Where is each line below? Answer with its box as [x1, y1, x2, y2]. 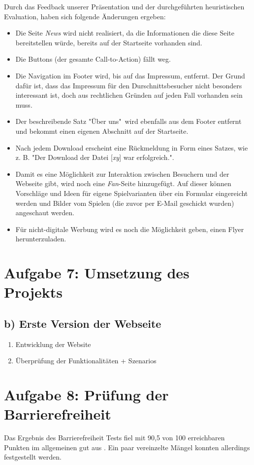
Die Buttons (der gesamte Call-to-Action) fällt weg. [15, 54, 171, 64]
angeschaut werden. [15, 207, 74, 218]
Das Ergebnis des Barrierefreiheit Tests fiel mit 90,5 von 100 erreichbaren [4, 432, 225, 443]
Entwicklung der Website [15, 339, 91, 349]
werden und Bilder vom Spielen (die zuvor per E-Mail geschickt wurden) [15, 197, 234, 208]
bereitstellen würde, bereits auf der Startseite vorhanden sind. [15, 37, 202, 47]
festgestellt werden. [4, 452, 62, 462]
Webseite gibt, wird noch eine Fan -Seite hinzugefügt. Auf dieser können [15, 178, 231, 189]
